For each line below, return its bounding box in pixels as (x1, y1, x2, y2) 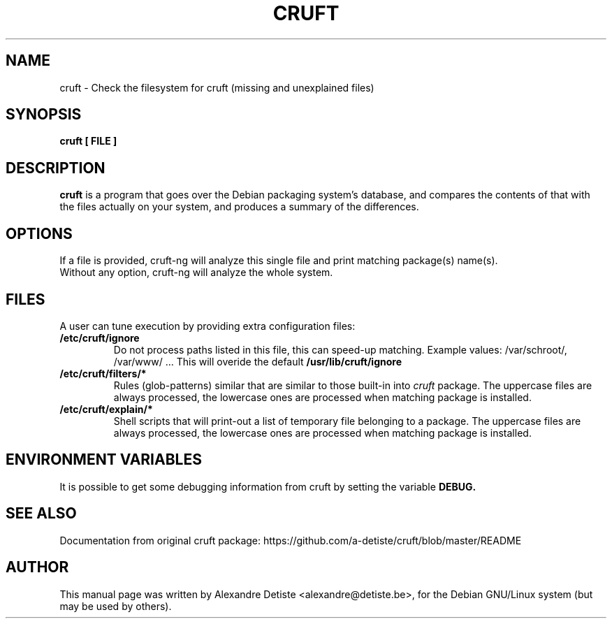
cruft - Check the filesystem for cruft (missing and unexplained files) (59, 81, 374, 94)
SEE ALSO (6, 505, 77, 523)
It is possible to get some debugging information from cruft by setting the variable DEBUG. (59, 480, 476, 493)
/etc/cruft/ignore (59, 331, 140, 344)
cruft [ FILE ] (59, 135, 117, 147)
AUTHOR (6, 558, 69, 576)
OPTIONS (6, 224, 73, 242)
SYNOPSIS (6, 106, 82, 124)
